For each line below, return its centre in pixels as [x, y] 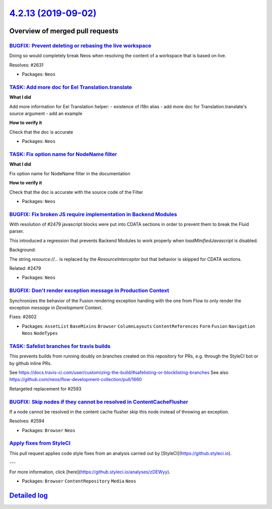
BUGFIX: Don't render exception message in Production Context [89, 290]
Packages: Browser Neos [49, 430]
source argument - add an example [46, 114]
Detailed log [28, 495]
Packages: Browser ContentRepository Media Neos [79, 481]
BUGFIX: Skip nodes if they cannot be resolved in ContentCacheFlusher [99, 402]
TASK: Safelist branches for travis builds [60, 346]
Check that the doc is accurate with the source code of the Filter [76, 192]
